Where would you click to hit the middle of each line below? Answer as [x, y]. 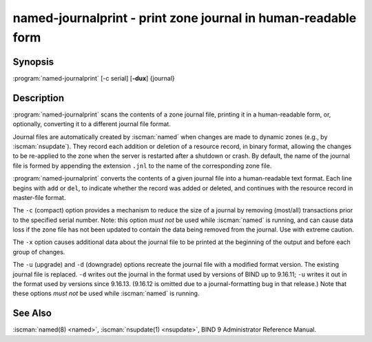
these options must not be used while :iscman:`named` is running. [106, 294]
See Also [32, 313]
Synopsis [33, 62]
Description [39, 98]
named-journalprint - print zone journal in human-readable [185, 18]
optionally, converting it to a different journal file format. [92, 124]
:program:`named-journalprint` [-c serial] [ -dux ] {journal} [94, 78]
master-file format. [39, 197]
